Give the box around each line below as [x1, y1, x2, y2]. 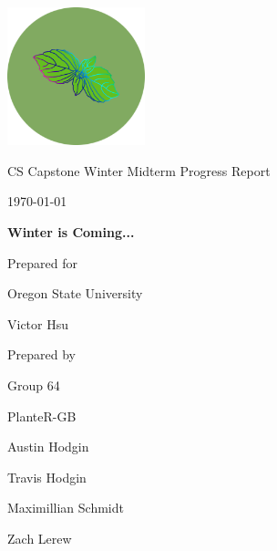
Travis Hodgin [7, 467, 87, 486]
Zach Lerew [7, 528, 72, 547]
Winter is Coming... [7, 222, 135, 241]
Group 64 [7, 375, 60, 394]
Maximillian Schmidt [7, 498, 124, 517]
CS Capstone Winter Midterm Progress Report [7, 161, 271, 180]
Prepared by [7, 345, 76, 364]
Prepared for [7, 253, 77, 272]
